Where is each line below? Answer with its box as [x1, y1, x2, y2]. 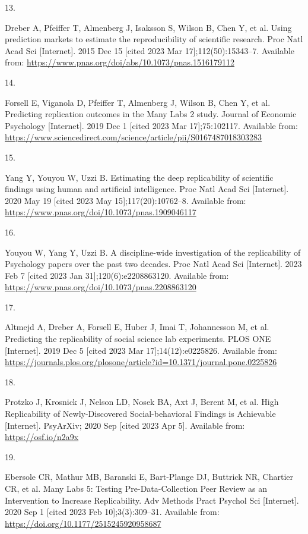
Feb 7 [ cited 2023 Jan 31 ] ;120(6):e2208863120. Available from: [5, 269, 229, 281]
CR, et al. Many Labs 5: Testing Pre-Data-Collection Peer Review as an [5, 482, 268, 494]
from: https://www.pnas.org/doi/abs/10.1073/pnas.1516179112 [5, 56, 234, 68]
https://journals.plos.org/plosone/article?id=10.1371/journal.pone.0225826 [5, 356, 277, 368]
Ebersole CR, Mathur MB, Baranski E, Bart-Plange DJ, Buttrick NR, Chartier [5, 470, 293, 483]
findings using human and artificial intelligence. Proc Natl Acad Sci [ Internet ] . [5, 183, 289, 195]
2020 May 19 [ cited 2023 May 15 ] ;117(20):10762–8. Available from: [5, 194, 246, 206]
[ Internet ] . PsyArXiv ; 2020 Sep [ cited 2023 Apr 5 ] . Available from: [5, 419, 245, 431]
